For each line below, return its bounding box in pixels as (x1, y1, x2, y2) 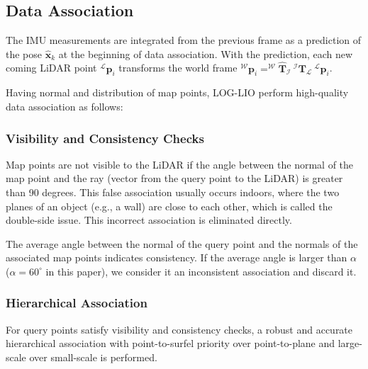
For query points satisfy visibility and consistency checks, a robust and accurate (6, 322, 353, 336)
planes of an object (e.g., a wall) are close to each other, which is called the (6, 198, 333, 213)
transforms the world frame (118, 60, 238, 75)
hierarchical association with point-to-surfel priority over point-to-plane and (6, 336, 335, 351)
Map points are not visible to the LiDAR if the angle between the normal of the (6, 157, 354, 171)
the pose (6, 46, 43, 61)
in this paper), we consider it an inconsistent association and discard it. (45, 263, 357, 278)
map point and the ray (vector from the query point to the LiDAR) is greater (6, 171, 343, 186)
